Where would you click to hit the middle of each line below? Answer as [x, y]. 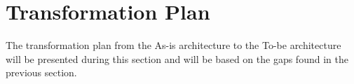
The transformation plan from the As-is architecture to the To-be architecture [173, 45]
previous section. [41, 72]
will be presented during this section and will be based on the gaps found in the [177, 58]
